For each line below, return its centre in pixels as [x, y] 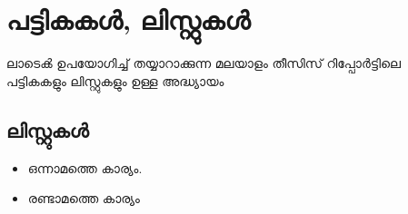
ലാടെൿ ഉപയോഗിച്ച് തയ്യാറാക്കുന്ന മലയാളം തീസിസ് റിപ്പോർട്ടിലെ [204, 63]
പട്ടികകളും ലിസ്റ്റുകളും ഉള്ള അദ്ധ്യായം [115, 80]
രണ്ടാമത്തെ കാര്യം [84, 198]
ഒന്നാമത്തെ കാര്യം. [85, 167]
